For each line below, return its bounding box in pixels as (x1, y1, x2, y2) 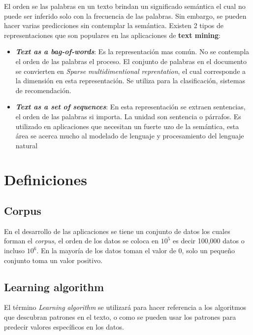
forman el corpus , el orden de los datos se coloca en (4, 235, 159, 246)
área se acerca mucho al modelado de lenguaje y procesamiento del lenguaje (15, 131, 244, 141)
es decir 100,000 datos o (173, 235, 245, 246)
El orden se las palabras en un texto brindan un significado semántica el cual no (4, 1, 246, 11)
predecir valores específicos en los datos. (4, 321, 124, 332)
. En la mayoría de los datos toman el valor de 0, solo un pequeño (36, 245, 235, 256)
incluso (4, 245, 25, 256)
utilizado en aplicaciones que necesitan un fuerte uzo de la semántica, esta (15, 121, 239, 131)
